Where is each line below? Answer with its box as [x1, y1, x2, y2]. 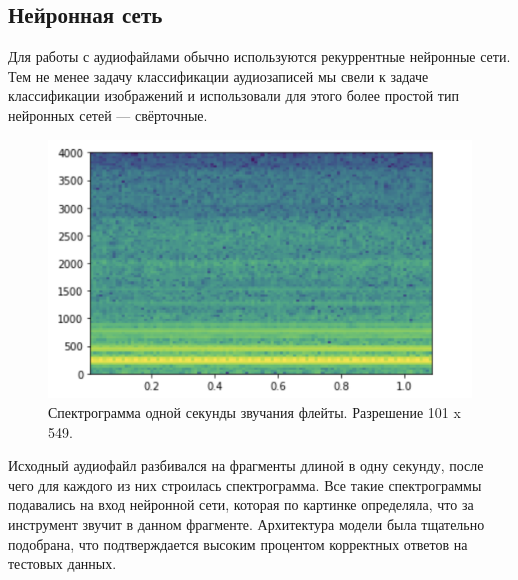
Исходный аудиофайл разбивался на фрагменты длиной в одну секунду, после [8, 455, 484, 476]
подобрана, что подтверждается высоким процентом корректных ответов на [8, 533, 468, 554]
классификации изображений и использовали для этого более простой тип [8, 85, 459, 106]
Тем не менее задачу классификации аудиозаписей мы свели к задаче [8, 65, 429, 86]
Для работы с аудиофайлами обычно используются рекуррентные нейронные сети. [8, 46, 511, 67]
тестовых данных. [8, 553, 117, 574]
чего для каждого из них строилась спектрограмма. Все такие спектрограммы [8, 474, 482, 495]
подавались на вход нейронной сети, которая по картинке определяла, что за [8, 494, 474, 515]
